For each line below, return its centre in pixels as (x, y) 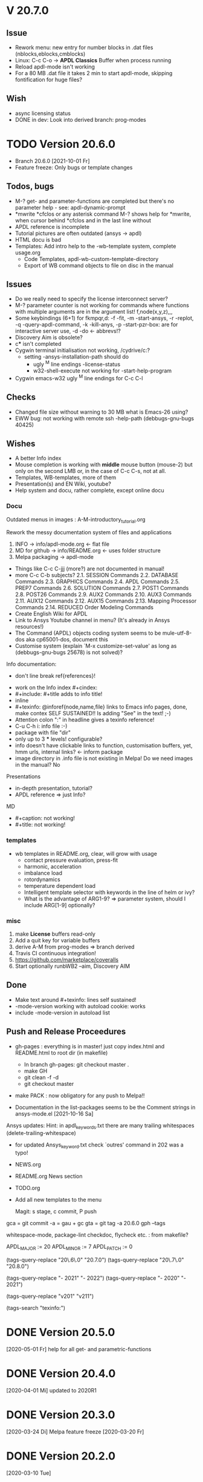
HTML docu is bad (38, 239)
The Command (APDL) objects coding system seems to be (88, 633)
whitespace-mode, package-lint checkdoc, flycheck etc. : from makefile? (97, 1235)
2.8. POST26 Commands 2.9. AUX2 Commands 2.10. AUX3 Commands (103, 595)
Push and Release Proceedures (66, 1032)
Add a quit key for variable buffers (57, 940)
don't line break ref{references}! (55, 676)
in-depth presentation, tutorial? (53, 789)
